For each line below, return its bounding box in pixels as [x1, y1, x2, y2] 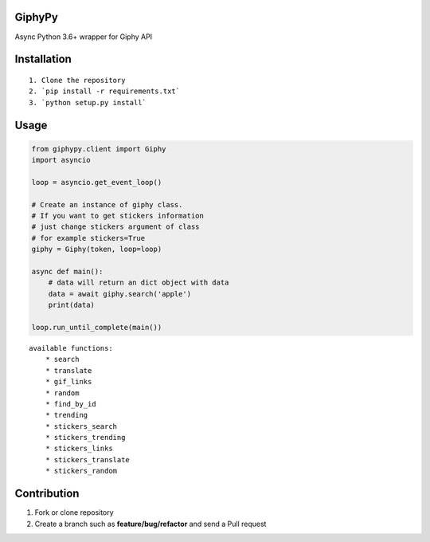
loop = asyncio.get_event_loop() [31, 178, 162, 187]
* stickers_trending [45, 433, 126, 442]
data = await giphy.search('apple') [48, 289, 191, 298]
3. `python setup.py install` [29, 98, 147, 107]
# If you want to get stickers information [31, 211, 205, 221]
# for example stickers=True [31, 234, 146, 242]
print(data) [48, 300, 96, 310]
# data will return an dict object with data [48, 278, 229, 287]
